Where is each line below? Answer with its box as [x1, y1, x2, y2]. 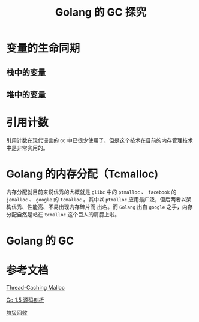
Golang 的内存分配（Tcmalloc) [6, 167, 159, 181]
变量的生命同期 [6, 41, 80, 55]
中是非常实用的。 [6, 144, 49, 151]
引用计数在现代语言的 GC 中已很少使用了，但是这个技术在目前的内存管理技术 [6, 136, 194, 144]
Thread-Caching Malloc [6, 284, 65, 291]
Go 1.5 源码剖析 [6, 296, 44, 303]
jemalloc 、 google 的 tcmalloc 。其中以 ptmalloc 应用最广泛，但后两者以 [6, 195, 187, 203]
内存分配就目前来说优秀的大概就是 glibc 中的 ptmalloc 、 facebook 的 [6, 188, 177, 195]
